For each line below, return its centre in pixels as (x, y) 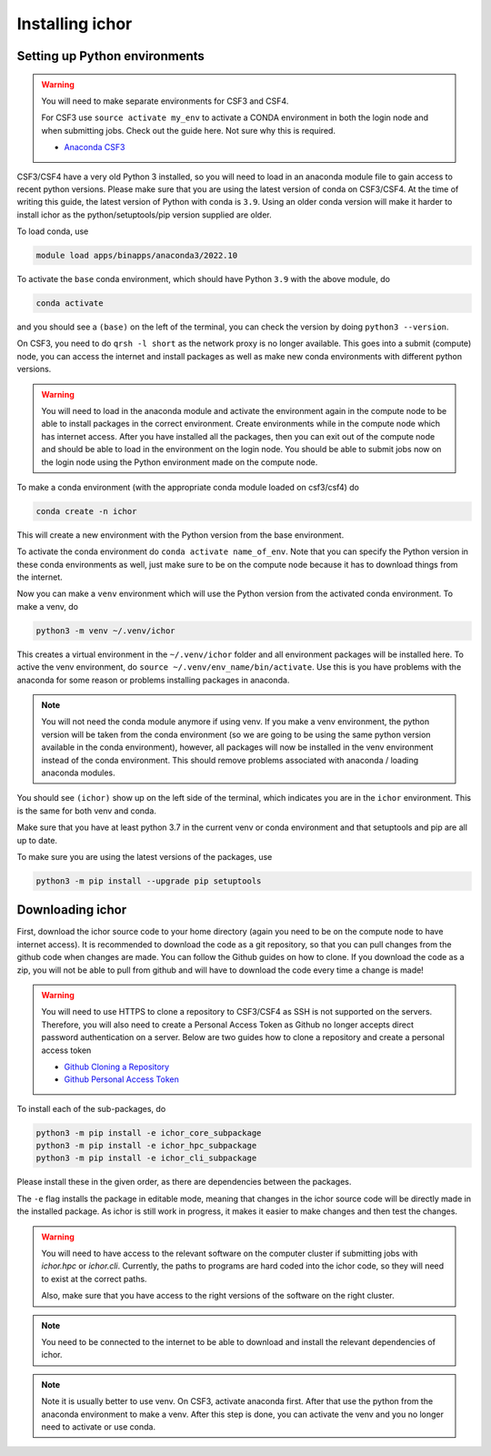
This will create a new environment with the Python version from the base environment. (180, 535)
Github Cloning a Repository (117, 1067)
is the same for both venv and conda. (86, 811)
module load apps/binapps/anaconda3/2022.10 (137, 256)
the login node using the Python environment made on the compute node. (180, 462)
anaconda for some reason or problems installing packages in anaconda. (153, 680)
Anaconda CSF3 (95, 147)
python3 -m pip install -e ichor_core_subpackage (149, 1132)
